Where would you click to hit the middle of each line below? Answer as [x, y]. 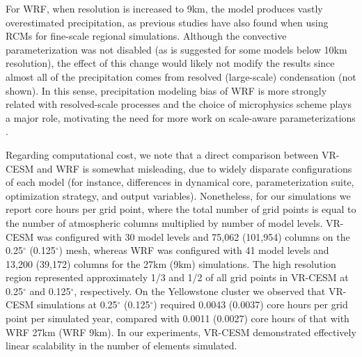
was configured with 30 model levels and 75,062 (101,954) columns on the [193, 236]
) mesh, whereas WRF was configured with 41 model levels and [194, 250]
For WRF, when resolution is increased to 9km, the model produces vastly [164, 8]
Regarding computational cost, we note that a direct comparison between [162, 154]
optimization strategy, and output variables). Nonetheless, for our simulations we [178, 195]
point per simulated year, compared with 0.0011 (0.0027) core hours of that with [178, 318]
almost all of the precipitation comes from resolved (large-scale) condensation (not [181, 76]
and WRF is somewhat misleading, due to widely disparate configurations [194, 168]
